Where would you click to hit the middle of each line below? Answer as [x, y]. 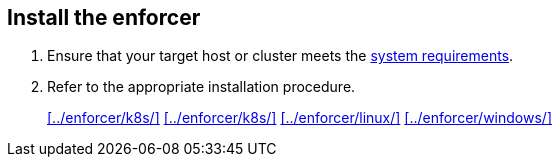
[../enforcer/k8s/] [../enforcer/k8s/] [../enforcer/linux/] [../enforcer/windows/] [299, 118]
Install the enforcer [104, 17]
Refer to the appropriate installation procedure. [201, 87]
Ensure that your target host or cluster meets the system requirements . [280, 56]
